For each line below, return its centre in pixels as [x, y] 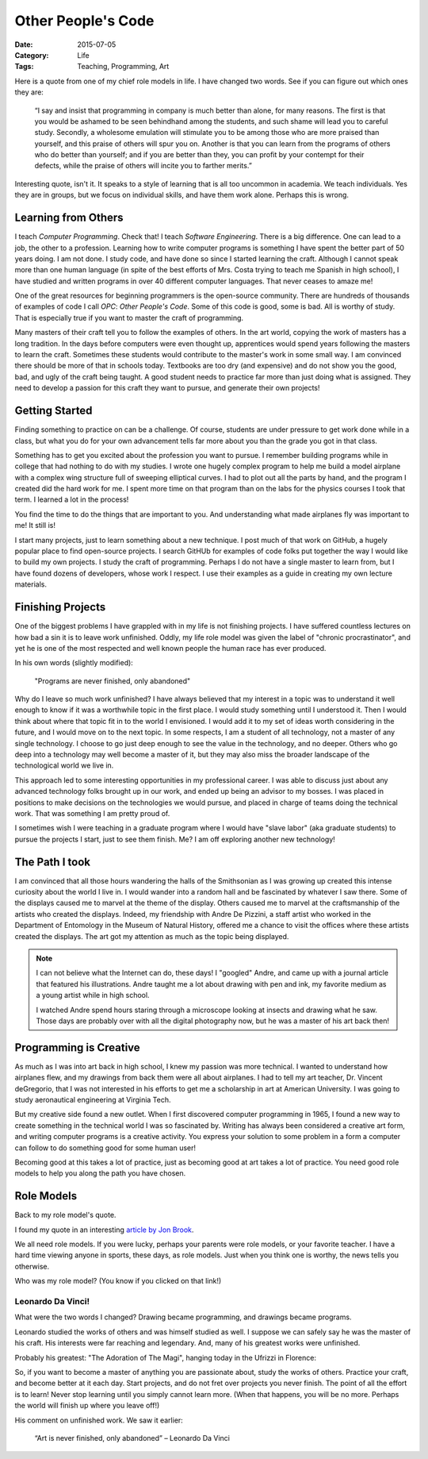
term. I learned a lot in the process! [72, 499]
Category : [32, 55]
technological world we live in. [64, 765]
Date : [24, 44]
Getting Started [53, 411]
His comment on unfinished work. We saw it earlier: [99, 1420]
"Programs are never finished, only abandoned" [113, 681]
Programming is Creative [77, 1047]
